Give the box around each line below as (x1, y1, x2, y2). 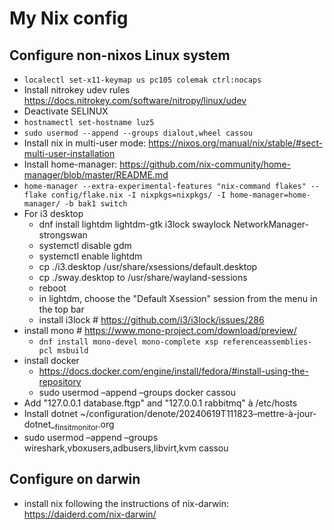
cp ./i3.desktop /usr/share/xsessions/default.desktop (38, 261, 258, 272)
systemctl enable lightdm (38, 250, 143, 262)
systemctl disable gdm (38, 240, 132, 251)
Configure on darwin (9, 471, 141, 488)
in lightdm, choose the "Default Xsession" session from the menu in (38, 293, 318, 304)
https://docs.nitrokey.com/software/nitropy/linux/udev (23, 95, 247, 106)
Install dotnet (23, 408, 79, 419)
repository (38, 376, 82, 387)
